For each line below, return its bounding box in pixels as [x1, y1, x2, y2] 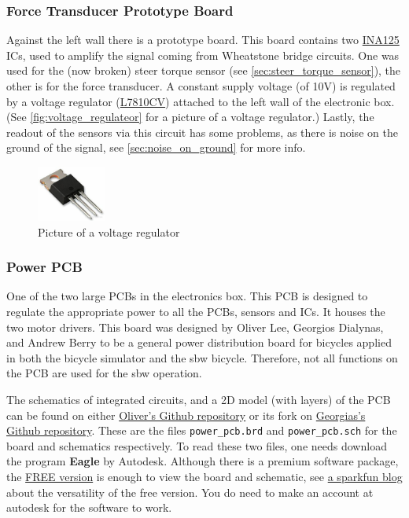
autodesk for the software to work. [6, 499, 172, 516]
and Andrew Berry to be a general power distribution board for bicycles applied [6, 334, 392, 351]
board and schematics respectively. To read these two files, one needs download [6, 437, 387, 454]
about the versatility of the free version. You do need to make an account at [6, 483, 374, 500]
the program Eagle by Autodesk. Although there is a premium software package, [6, 453, 399, 469]
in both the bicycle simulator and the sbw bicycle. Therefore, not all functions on [6, 349, 398, 366]
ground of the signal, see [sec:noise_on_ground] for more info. [6, 139, 306, 156]
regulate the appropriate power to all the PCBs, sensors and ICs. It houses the [6, 303, 385, 319]
